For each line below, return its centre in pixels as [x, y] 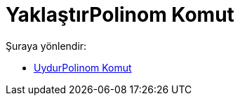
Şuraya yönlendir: [46, 46]
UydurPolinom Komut [83, 67]
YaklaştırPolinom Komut [120, 15]
